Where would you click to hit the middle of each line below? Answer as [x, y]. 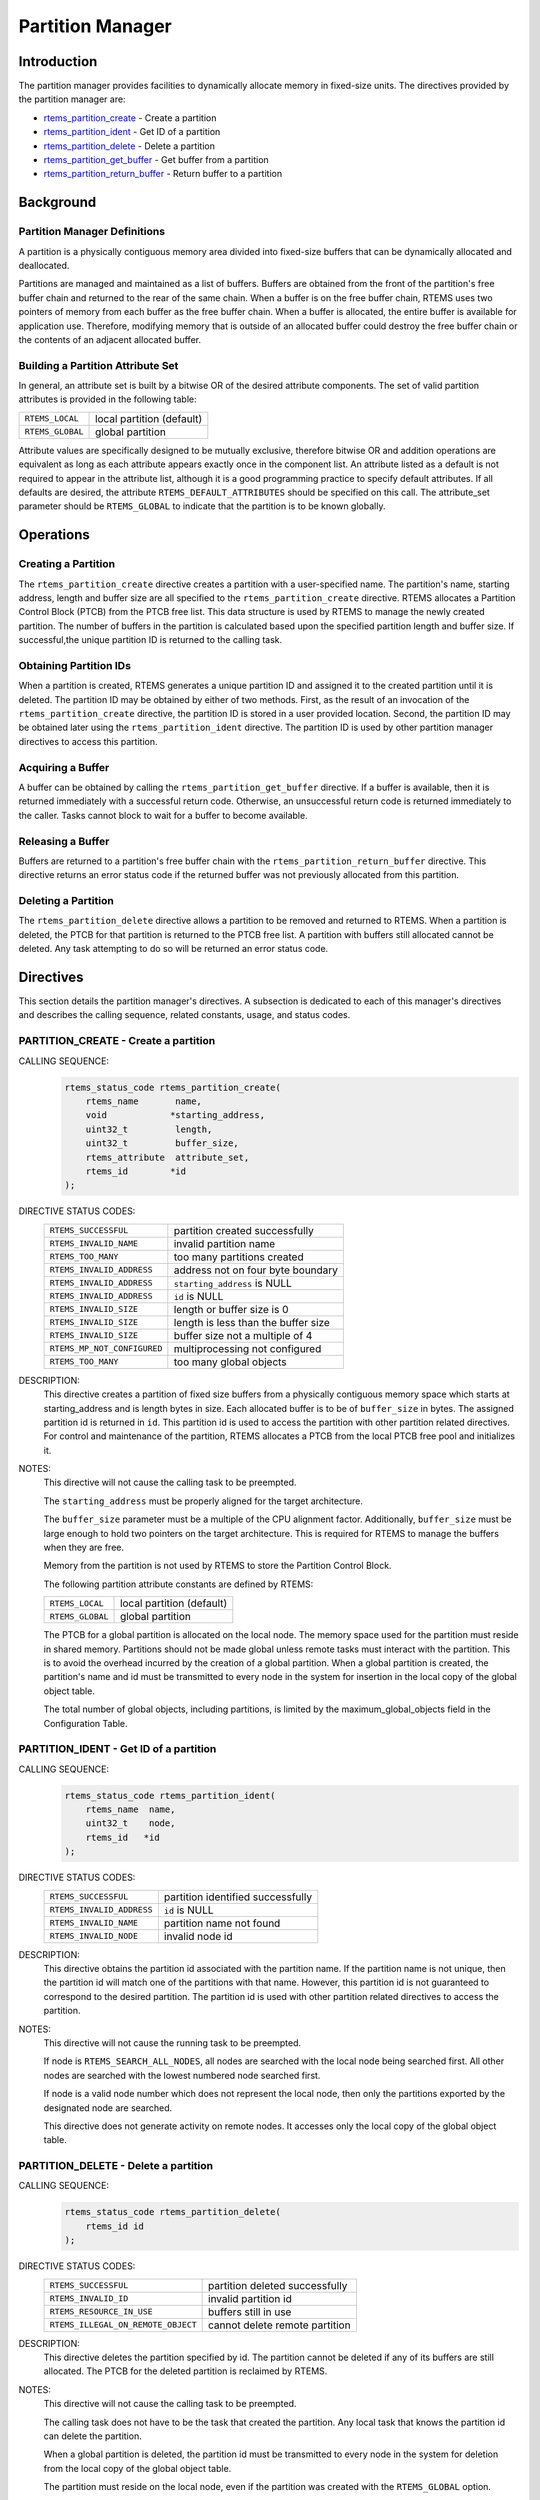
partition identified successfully [238, 1897]
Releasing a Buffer [64, 841]
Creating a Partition [66, 564]
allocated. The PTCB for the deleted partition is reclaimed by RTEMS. [185, 2371]
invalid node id [198, 1936]
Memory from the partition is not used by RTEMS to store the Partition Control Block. [217, 1566]
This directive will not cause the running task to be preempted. [172, 2042]
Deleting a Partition [66, 901]
